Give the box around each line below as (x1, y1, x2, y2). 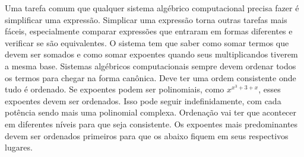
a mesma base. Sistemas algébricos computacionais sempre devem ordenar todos (5, 59, 296, 72)
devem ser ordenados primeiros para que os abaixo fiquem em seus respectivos (5, 129, 289, 142)
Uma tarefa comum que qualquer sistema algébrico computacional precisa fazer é (5, 2, 299, 14)
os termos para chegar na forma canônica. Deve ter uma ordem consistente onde (5, 71, 296, 84)
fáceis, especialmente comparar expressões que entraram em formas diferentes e (5, 25, 293, 37)
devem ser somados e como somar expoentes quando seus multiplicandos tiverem (5, 48, 298, 60)
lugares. (5, 141, 33, 153)
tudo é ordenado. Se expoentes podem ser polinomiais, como (5, 83, 224, 95)
